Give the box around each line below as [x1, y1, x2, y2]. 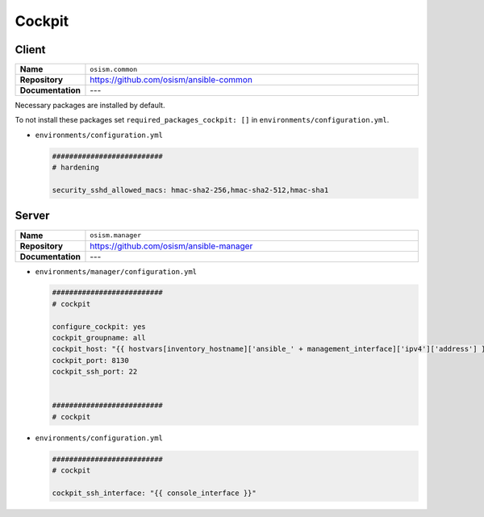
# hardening [52, 163, 100, 173]
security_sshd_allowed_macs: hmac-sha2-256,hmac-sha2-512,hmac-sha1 [52, 186, 329, 194]
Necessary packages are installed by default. [15, 101, 165, 110]
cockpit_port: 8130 [52, 356, 129, 365]
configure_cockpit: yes [52, 322, 147, 331]
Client [15, 43, 46, 56]
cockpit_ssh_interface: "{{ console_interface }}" [52, 488, 257, 498]
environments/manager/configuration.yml [35, 267, 198, 276]
